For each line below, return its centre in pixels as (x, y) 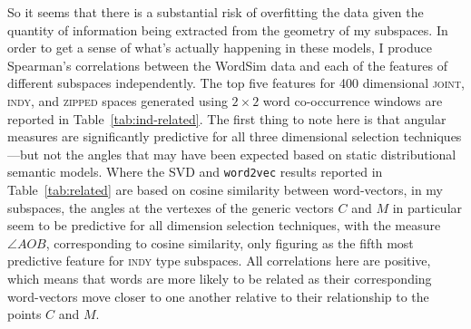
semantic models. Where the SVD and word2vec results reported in (195, 172)
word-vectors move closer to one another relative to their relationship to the (218, 296)
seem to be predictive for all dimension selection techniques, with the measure (224, 225)
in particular (427, 207)
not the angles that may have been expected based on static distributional (250, 154)
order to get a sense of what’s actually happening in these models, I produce (220, 48)
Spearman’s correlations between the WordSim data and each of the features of (227, 65)
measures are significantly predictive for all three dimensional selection (203, 136)
